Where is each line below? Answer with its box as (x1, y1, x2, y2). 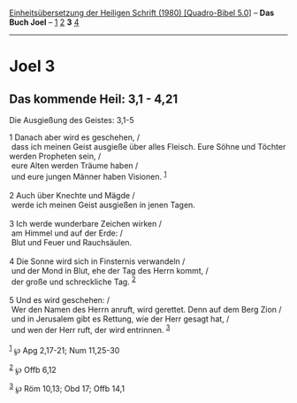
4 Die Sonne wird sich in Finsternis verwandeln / (9, 256, 186, 267)
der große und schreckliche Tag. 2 (11, 275, 136, 287)
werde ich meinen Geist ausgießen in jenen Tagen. (11, 199, 196, 210)
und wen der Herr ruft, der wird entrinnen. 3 (11, 323, 171, 335)
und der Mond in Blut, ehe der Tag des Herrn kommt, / (11, 265, 209, 275)
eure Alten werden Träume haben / (11, 160, 139, 171)
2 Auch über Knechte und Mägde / (9, 190, 135, 200)
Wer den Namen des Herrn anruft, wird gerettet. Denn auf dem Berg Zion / (11, 305, 282, 315)
